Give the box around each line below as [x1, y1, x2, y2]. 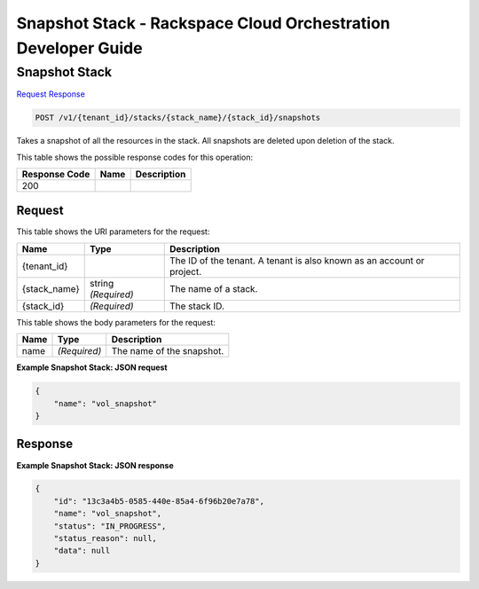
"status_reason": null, [53, 533, 157, 544]
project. [169, 265, 202, 278]
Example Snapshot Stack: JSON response [16, 459, 175, 470]
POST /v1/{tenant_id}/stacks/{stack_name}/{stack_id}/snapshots [35, 113, 321, 123]
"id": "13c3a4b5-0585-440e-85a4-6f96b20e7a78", [53, 496, 265, 506]
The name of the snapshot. [111, 345, 224, 357]
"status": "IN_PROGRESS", [53, 521, 167, 531]
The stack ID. [169, 300, 225, 312]
